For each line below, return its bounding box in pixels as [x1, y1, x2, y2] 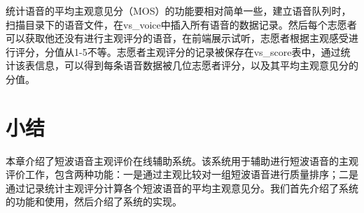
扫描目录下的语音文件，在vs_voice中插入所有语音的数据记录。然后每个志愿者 [6, 17, 357, 31]
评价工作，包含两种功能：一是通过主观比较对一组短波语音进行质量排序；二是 [6, 167, 358, 182]
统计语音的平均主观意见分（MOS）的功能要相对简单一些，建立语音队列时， [6, 3, 351, 17]
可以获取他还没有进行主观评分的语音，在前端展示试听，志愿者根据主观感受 [6, 31, 349, 45]
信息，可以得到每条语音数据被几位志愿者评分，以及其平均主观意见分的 [34, 58, 358, 73]
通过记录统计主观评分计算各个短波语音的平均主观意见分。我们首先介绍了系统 [6, 180, 358, 195]
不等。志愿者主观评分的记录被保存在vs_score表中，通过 [87, 44, 341, 59]
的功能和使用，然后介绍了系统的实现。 [6, 194, 182, 209]
